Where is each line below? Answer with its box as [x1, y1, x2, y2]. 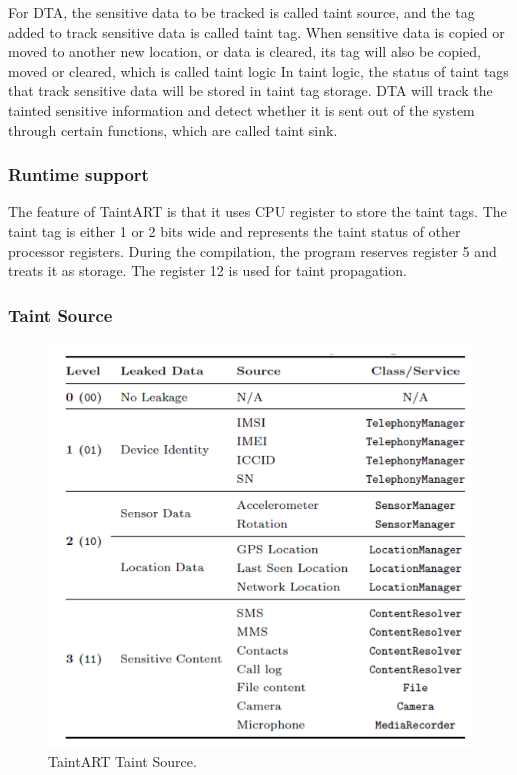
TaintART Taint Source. [48, 750, 197, 771]
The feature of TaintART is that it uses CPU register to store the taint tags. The [8, 201, 507, 222]
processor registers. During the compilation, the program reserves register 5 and [8, 240, 497, 261]
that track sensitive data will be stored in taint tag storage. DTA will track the [8, 80, 493, 101]
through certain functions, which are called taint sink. [8, 119, 338, 140]
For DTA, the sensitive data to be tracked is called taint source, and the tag [8, 2, 475, 22]
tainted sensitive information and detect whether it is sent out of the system [8, 99, 475, 120]
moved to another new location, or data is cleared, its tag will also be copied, [8, 41, 481, 62]
